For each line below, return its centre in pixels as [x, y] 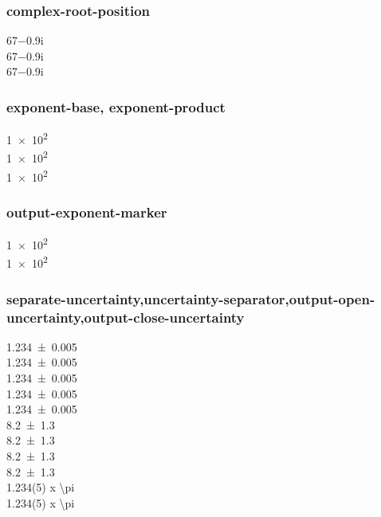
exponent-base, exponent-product [116, 106]
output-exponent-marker [87, 211]
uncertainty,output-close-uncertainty [126, 317]
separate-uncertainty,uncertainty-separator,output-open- [191, 298]
